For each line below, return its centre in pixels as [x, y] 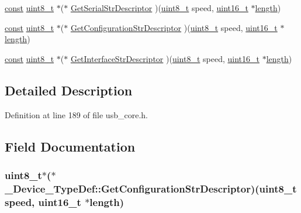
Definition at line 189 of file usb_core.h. [76, 114]
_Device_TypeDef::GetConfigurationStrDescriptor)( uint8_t [151, 188]
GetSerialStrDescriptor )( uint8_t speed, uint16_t [159, 8]
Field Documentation [70, 146]
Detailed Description [69, 90]
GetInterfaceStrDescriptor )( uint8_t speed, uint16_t [165, 58]
